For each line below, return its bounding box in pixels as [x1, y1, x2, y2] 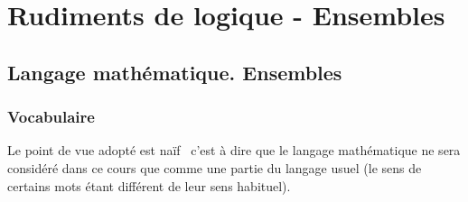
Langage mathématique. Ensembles [7, 58, 342, 86]
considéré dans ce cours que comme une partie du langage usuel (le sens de [7, 158, 422, 177]
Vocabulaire [7, 106, 95, 128]
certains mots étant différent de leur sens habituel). [7, 176, 291, 195]
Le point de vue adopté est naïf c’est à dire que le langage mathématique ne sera [7, 141, 461, 160]
